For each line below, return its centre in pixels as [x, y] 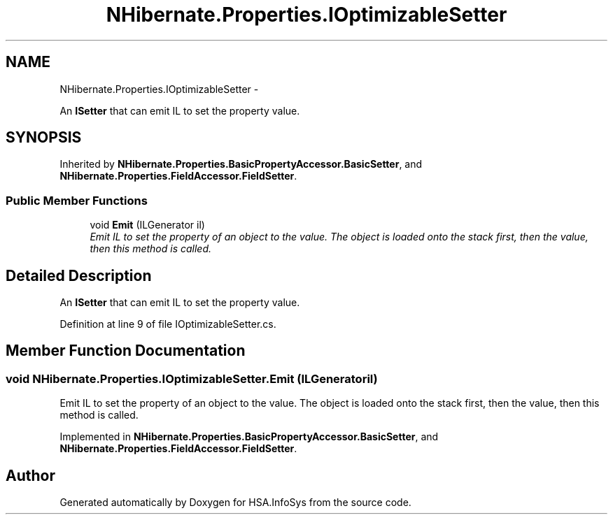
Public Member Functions [77, 200]
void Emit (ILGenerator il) [147, 225]
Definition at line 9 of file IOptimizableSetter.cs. [168, 324]
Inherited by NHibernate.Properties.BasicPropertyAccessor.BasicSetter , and [241, 164]
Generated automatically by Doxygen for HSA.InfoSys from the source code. [235, 503]
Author [30, 475]
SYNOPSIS [44, 138]
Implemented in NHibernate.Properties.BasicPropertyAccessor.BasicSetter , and [249, 437]
